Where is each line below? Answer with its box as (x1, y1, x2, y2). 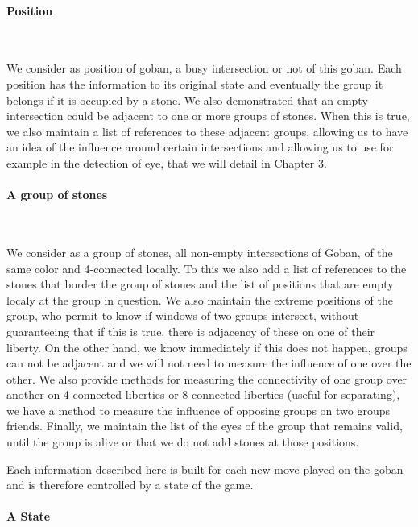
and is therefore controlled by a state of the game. (6, 476, 254, 493)
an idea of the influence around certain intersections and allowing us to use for (6, 139, 394, 156)
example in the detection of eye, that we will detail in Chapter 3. (6, 154, 327, 171)
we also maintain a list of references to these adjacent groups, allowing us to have (6, 122, 408, 139)
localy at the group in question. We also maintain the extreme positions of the (6, 291, 393, 308)
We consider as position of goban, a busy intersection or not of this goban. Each (6, 60, 402, 77)
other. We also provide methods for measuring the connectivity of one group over (6, 370, 408, 387)
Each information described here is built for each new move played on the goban (6, 460, 404, 477)
